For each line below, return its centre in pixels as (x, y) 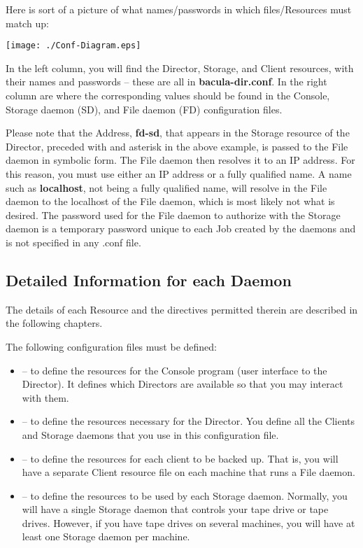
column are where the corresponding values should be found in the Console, (168, 96)
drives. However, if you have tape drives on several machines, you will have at (188, 522)
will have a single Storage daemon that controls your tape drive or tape (175, 509)
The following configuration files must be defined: (111, 346)
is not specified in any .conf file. (73, 242)
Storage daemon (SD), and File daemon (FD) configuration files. (144, 109)
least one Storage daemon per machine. (106, 536)
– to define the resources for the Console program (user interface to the (175, 370)
